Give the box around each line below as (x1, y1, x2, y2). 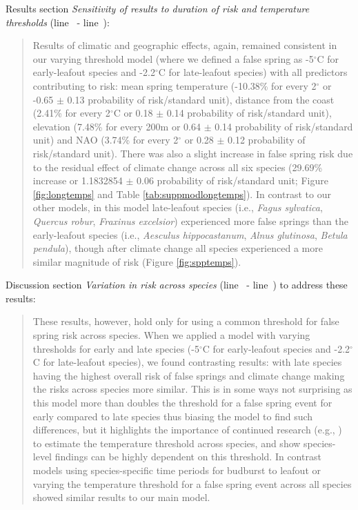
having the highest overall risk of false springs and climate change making (32, 368, 345, 382)
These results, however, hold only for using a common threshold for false (32, 314, 339, 328)
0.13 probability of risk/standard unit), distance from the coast (67, 92, 335, 106)
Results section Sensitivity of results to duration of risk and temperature (6, 1, 310, 15)
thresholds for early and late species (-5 (32, 341, 199, 355)
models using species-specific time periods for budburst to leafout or (32, 463, 321, 477)
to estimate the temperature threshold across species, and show (32, 435, 301, 450)
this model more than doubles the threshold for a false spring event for (32, 395, 332, 410)
